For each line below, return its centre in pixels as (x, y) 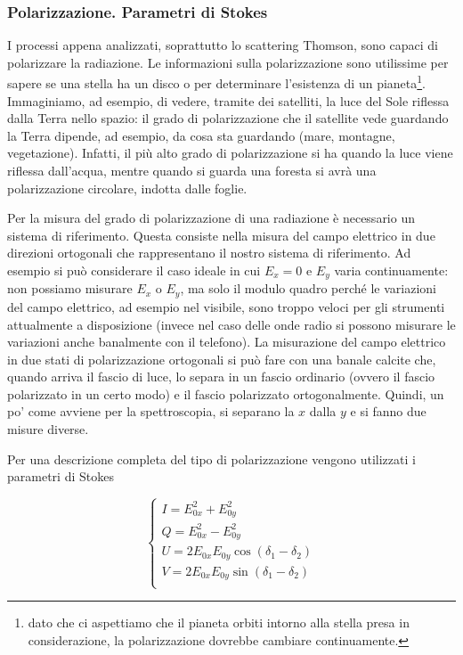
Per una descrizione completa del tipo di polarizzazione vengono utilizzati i (211, 458)
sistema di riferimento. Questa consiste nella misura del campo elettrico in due (221, 235)
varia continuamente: (391, 270)
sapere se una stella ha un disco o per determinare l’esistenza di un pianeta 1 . (217, 82)
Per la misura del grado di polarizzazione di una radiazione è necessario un (211, 218)
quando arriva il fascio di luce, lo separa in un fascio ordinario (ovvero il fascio (221, 377)
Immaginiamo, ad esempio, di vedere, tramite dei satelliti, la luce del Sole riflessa (228, 100)
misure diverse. (48, 429)
